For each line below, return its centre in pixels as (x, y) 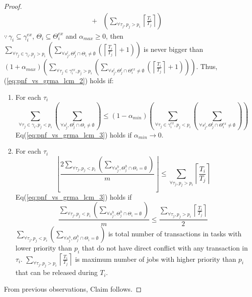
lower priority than (44, 248)
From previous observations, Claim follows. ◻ (73, 288)
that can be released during (57, 272)
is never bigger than (173, 49)
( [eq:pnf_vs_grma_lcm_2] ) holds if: (59, 80)
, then (115, 35)
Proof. (13, 6)
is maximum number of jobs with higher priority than (156, 259)
